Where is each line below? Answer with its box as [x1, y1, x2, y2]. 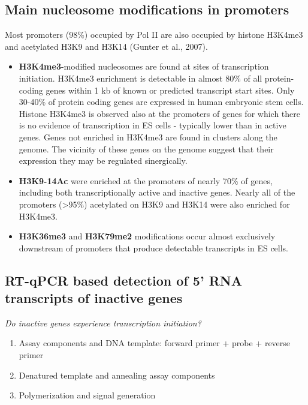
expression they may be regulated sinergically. [19, 154, 188, 167]
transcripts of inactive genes [5, 289, 183, 307]
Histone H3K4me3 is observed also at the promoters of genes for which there [19, 107, 301, 119]
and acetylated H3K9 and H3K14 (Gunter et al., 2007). [5, 40, 208, 52]
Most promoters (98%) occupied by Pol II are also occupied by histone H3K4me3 [5, 28, 303, 41]
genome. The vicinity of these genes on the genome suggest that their [19, 142, 274, 155]
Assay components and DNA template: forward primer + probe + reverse [19, 337, 291, 349]
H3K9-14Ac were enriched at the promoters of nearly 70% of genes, [19, 174, 273, 187]
